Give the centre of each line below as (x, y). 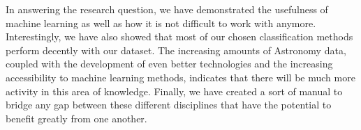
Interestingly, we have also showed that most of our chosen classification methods (179, 36)
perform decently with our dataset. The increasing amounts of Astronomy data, (176, 50)
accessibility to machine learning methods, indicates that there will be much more (180, 77)
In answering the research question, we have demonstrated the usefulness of (167, 9)
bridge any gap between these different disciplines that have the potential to (169, 105)
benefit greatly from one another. (76, 118)
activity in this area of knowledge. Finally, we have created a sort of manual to (174, 91)
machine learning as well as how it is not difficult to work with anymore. (161, 23)
